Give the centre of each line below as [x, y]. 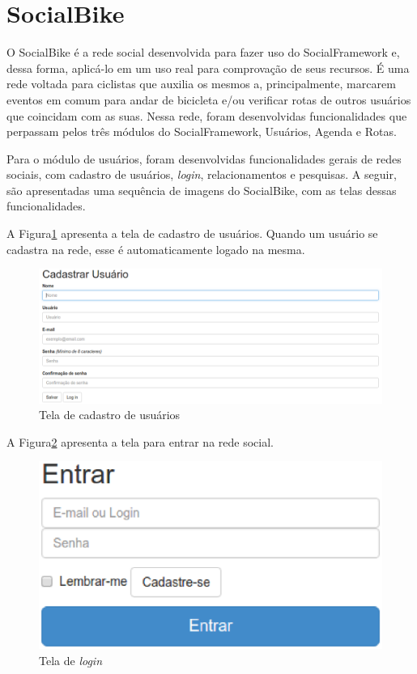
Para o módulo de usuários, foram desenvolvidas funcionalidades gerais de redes [204, 158]
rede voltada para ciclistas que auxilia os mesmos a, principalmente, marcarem [201, 84]
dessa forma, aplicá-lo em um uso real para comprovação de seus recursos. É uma [208, 68]
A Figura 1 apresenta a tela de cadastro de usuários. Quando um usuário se [192, 233]
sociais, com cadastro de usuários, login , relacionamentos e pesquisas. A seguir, [202, 174]
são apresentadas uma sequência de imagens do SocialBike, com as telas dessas [202, 190]
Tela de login [71, 660]
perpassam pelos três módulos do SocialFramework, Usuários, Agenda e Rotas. [202, 131]
